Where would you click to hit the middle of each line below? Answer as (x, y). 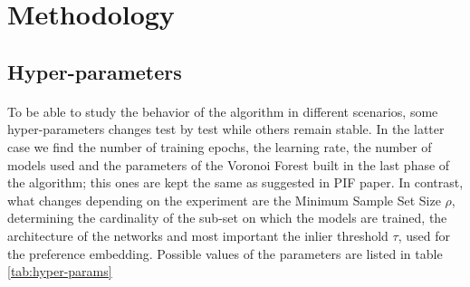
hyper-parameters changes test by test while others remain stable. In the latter (226, 129)
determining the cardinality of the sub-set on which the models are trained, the (227, 218)
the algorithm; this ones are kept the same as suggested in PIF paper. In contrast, (235, 182)
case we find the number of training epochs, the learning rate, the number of (220, 146)
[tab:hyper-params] (60, 271)
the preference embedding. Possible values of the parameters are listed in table (225, 253)
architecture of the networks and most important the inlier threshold (198, 235)
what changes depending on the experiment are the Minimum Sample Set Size (224, 200)
